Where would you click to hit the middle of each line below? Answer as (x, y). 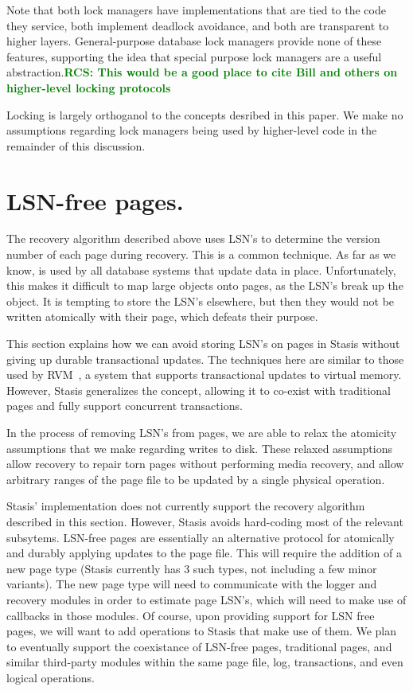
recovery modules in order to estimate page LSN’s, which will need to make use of (206, 599)
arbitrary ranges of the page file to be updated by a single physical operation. (196, 479)
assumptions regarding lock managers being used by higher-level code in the (192, 130)
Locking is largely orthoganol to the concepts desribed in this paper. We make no (205, 114)
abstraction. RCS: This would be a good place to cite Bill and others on (202, 72)
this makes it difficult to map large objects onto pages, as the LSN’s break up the (205, 285)
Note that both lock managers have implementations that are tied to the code (196, 10)
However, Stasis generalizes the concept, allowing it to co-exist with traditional (199, 390)
